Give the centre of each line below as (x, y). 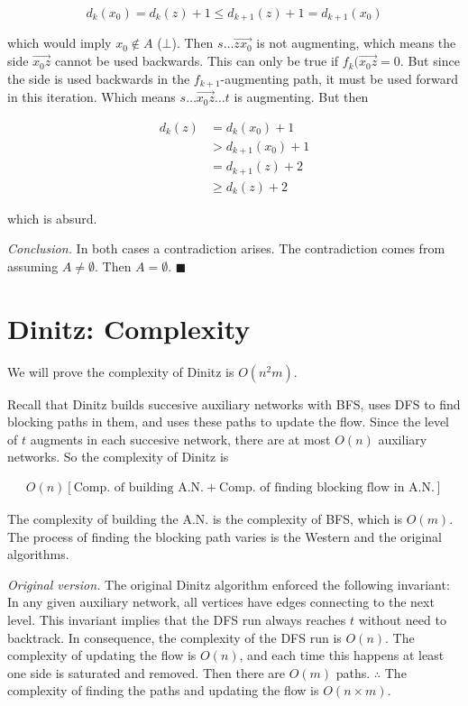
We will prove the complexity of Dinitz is (121, 371)
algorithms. (38, 554)
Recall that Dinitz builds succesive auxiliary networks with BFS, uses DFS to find (234, 403)
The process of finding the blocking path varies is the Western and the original (225, 536)
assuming (33, 266)
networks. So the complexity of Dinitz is (118, 457)
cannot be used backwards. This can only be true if (197, 61)
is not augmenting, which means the (356, 43)
